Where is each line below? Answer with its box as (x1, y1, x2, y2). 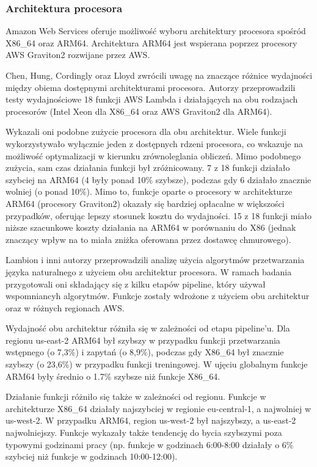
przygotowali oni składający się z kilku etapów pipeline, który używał (5, 277, 266, 290)
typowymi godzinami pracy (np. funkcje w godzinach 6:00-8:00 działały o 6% (5, 438, 294, 451)
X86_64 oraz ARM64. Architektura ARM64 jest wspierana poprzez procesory (5, 36, 297, 49)
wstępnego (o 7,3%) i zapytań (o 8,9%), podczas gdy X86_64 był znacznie (5, 346, 284, 358)
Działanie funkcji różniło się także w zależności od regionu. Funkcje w (5, 390, 266, 403)
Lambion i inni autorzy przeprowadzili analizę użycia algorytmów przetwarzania (5, 253, 305, 266)
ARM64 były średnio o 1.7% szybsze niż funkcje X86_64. (5, 369, 220, 382)
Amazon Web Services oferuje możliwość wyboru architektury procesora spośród (5, 24, 306, 37)
